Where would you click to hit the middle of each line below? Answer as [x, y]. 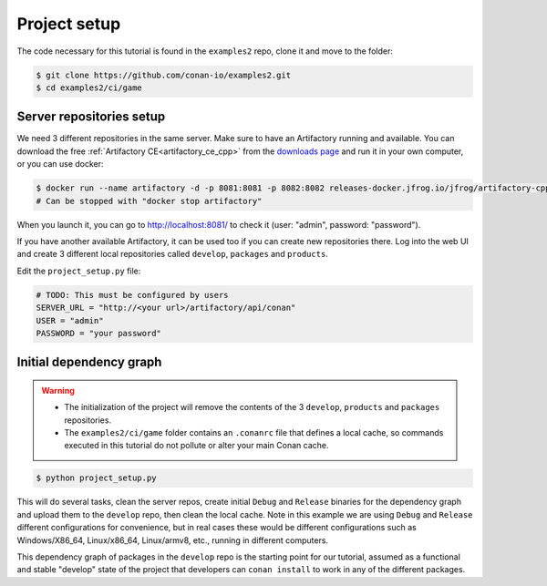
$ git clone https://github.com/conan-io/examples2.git [164, 75]
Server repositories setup [91, 117]
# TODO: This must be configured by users [132, 295]
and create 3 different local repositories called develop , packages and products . [172, 254]
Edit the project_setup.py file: [79, 271]
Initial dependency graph [89, 362]
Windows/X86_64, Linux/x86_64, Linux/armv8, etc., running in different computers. [172, 540]
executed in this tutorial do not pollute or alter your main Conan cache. [196, 446]
